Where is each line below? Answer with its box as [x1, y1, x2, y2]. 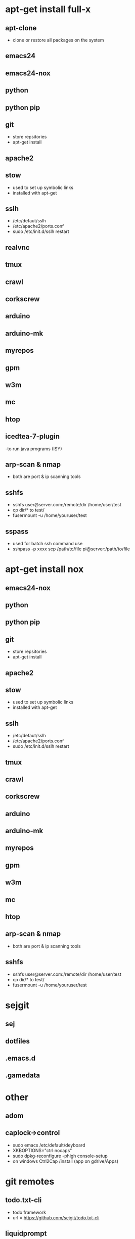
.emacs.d [5, 1054, 36, 1063]
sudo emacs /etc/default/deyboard [12, 1142, 85, 1148]
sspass [5, 527, 29, 536]
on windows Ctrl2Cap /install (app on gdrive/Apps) [12, 1158, 119, 1164]
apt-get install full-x [5, 4, 91, 15]
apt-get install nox [5, 563, 84, 575]
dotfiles [5, 1037, 30, 1045]
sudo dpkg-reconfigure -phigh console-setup [12, 1153, 108, 1159]
